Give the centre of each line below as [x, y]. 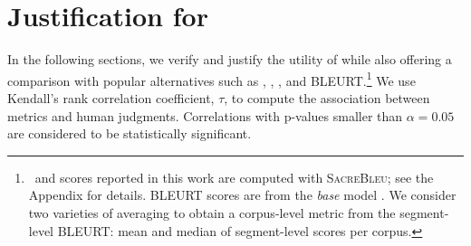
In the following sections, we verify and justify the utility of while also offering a [230, 59]
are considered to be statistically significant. [130, 133]
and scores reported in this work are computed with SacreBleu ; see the [234, 177]
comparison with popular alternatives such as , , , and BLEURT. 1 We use [211, 79]
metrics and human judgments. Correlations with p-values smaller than [205, 115]
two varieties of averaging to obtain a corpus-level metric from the [212, 212]
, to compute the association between [327, 97]
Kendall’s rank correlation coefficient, [111, 97]
